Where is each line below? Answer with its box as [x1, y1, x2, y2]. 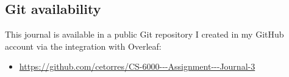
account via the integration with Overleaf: [5, 39, 162, 52]
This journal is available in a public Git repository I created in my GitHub [5, 28, 284, 41]
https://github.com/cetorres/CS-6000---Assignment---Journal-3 [19, 60, 255, 73]
